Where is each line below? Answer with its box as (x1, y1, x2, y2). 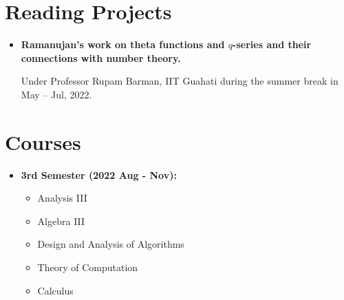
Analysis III (37, 191, 87, 205)
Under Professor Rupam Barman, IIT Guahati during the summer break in (21, 74, 338, 88)
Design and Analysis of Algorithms (37, 237, 184, 251)
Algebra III (37, 213, 85, 228)
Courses (5, 127, 81, 156)
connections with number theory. (21, 50, 181, 65)
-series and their (233, 37, 312, 52)
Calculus (37, 283, 74, 297)
